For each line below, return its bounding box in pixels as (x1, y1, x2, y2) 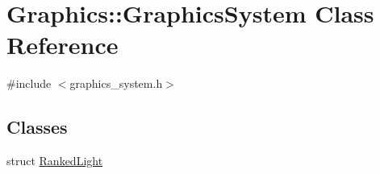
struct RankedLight (6, 152, 103, 169)
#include (6, 75, 52, 92)
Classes (6, 114, 68, 139)
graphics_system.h (69, 75, 163, 92)
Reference (6, 28, 119, 61)
